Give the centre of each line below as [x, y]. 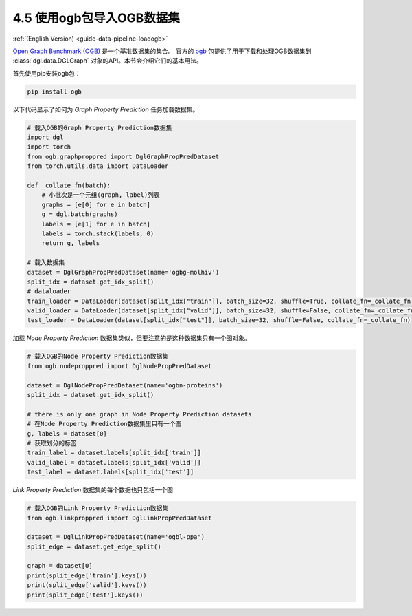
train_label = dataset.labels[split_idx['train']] [114, 453]
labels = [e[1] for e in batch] [96, 224]
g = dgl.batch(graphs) [80, 214]
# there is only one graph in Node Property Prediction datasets [139, 414]
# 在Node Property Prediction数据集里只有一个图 [104, 424]
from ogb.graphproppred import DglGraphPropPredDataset [123, 156]
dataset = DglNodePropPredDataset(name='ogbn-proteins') [125, 385]
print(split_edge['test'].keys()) [85, 595]
